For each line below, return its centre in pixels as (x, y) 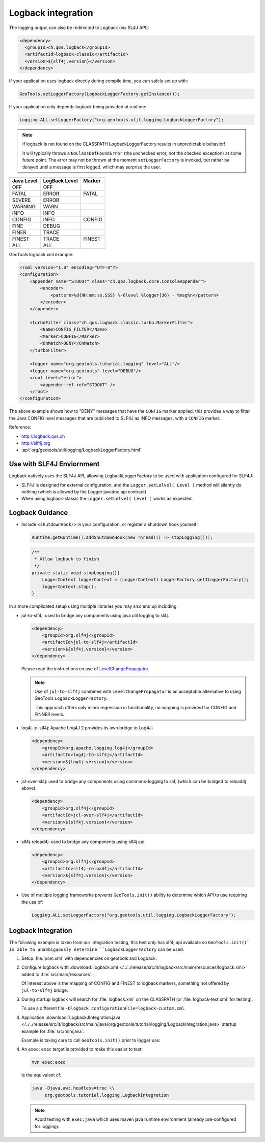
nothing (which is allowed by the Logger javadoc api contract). (84, 492)
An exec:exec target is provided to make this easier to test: (82, 1049)
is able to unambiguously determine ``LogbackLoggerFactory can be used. (96, 949)
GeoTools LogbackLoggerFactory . (71, 698)
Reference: (20, 427)
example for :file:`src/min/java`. (53, 1031)
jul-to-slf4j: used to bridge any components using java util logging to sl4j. (95, 615)
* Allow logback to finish (67, 559)
